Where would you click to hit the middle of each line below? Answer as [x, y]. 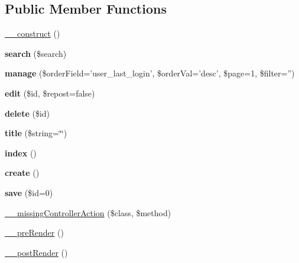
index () [21, 153]
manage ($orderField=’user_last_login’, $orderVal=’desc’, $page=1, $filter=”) [150, 73]
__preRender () [34, 232]
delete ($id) [27, 113]
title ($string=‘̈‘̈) [36, 133]
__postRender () [36, 252]
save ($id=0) [29, 192]
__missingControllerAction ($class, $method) [88, 212]
